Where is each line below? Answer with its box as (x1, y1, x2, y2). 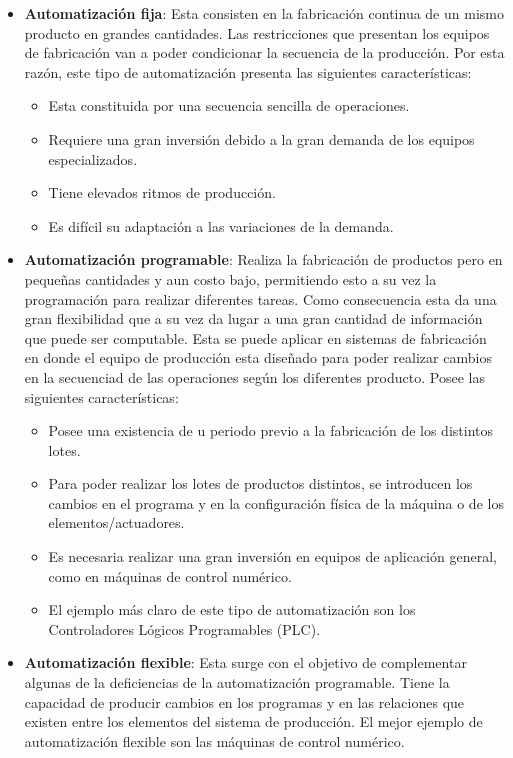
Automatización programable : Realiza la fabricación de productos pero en (24, 249, 503, 270)
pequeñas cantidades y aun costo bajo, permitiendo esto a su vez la (24, 268, 437, 289)
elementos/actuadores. (48, 512, 185, 533)
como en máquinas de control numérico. (48, 565, 292, 586)
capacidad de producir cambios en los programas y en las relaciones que (24, 691, 465, 712)
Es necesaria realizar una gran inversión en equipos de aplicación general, (48, 546, 497, 567)
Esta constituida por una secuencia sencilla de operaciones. (48, 95, 410, 116)
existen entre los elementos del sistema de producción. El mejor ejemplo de (24, 711, 483, 732)
